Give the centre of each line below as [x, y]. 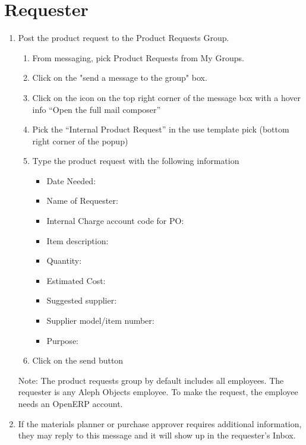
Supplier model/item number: [100, 321]
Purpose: [62, 340]
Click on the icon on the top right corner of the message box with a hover [166, 97]
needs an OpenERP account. [70, 403]
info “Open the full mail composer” [97, 109]
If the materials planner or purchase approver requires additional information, [160, 423]
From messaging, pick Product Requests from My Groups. [138, 57]
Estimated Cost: [76, 280]
